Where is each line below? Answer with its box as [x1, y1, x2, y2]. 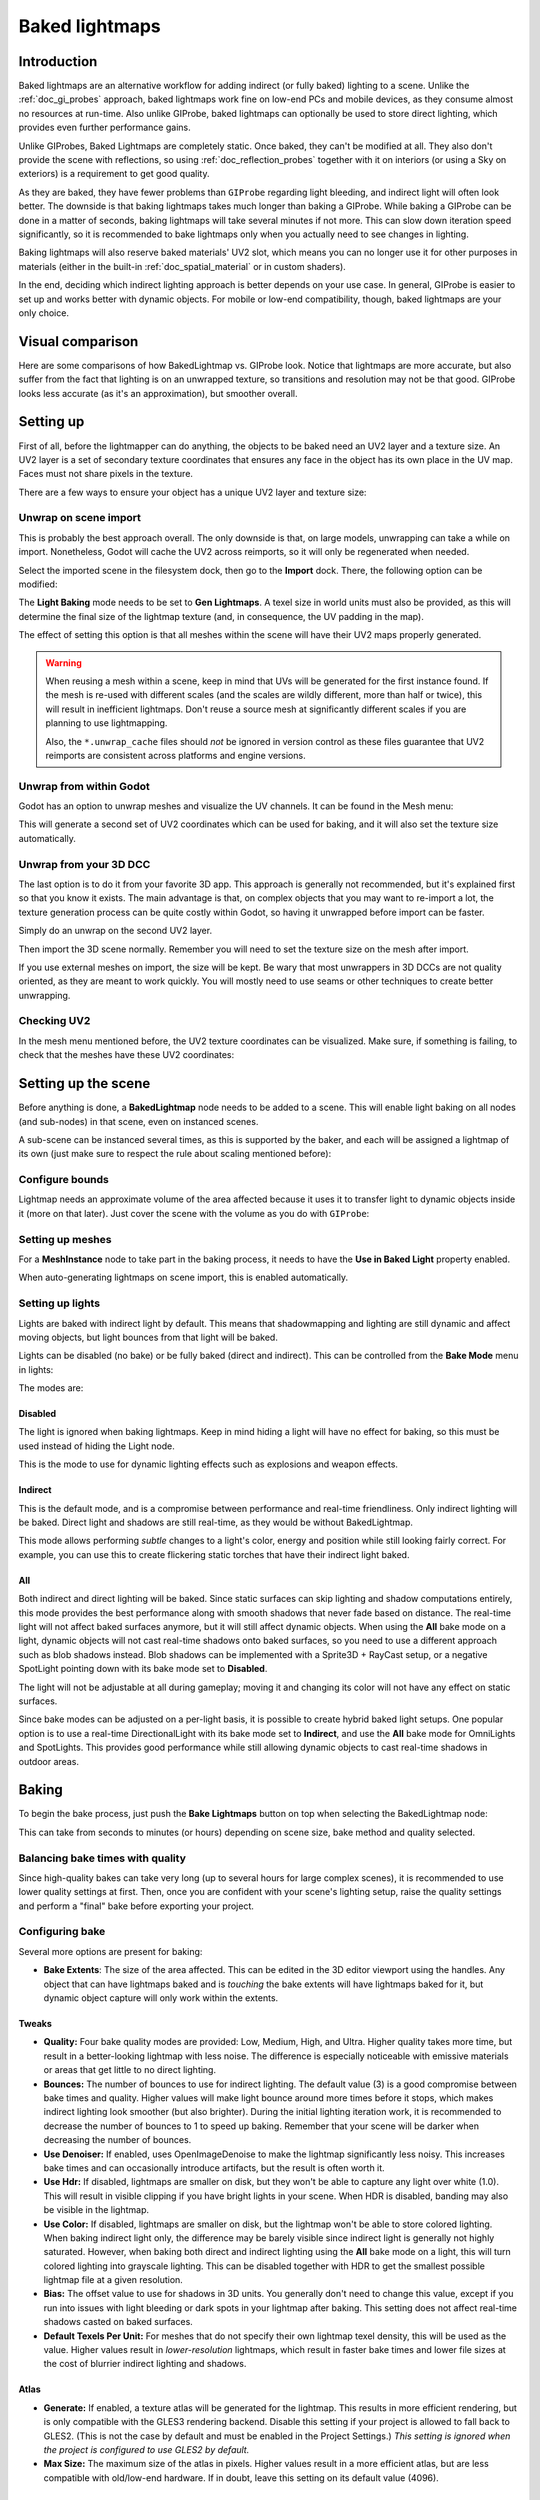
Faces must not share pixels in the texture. [18, 468, 194, 480]
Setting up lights [18, 1296, 100, 1310]
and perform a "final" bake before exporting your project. [18, 1900, 255, 1912]
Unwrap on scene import [18, 511, 142, 525]
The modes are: [18, 1382, 84, 1394]
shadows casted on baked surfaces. [43, 2316, 194, 2328]
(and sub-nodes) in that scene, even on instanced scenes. [18, 1115, 259, 1127]
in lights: [18, 1363, 54, 1375]
